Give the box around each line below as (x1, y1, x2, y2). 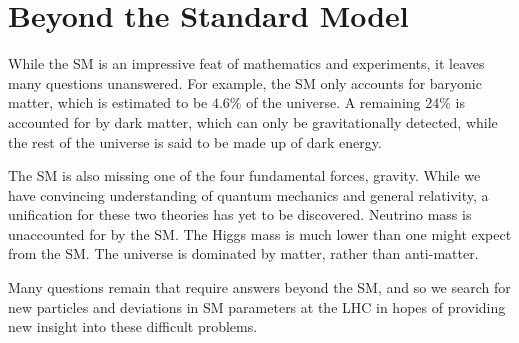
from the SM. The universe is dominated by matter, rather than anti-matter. (8, 243, 479, 264)
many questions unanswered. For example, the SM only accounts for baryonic (8, 72, 482, 93)
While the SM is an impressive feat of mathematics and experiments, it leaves (8, 53, 485, 74)
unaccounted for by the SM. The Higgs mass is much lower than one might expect (8, 223, 512, 244)
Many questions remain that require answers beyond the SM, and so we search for (8, 277, 511, 298)
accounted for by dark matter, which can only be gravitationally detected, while (8, 111, 498, 132)
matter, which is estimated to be (8, 92, 208, 113)
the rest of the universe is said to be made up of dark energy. (8, 131, 382, 152)
